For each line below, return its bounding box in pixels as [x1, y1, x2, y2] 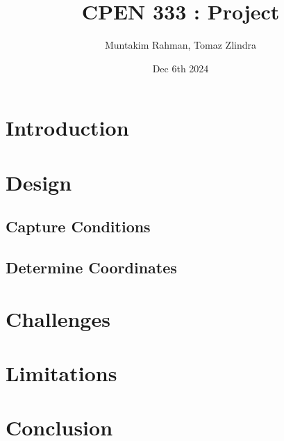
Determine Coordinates [6, 257, 177, 278]
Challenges [6, 304, 110, 332]
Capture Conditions [6, 216, 151, 237]
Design [6, 168, 72, 196]
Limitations [6, 359, 117, 387]
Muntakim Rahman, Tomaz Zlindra [104, 38, 257, 52]
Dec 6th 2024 [152, 61, 209, 75]
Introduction [6, 113, 129, 142]
